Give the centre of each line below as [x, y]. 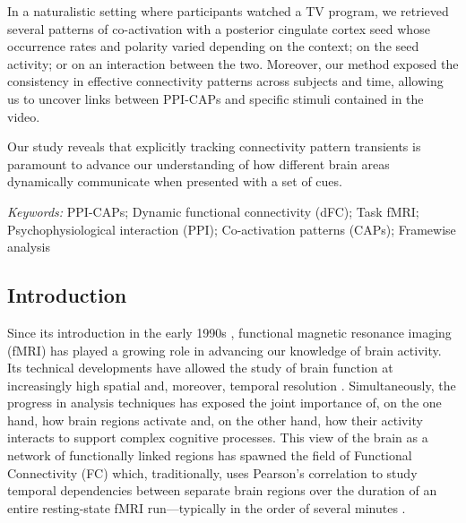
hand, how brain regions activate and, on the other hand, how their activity [215, 420]
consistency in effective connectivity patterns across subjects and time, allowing [225, 81]
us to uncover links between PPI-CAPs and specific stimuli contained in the [216, 98]
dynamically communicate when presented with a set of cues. [175, 181]
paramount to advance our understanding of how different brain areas [198, 163]
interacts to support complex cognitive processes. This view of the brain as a [218, 437]
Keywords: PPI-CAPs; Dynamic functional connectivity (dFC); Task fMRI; [213, 211]
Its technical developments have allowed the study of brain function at [200, 368]
